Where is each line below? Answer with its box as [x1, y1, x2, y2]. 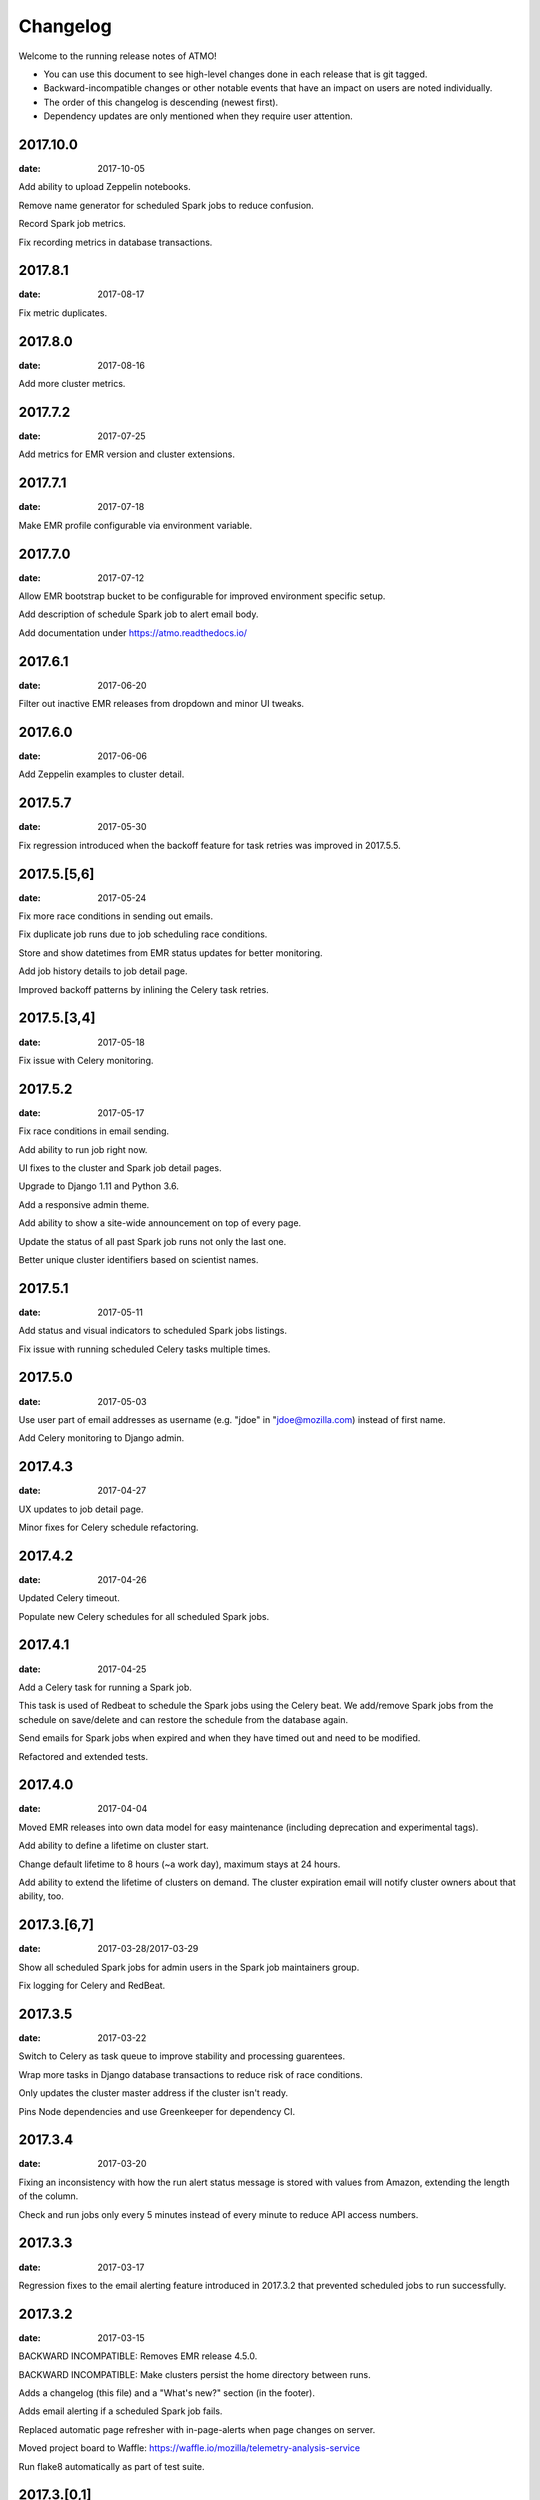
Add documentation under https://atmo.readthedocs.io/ [18, 626, 248, 639]
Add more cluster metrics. [18, 378, 126, 390]
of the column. [18, 2190, 79, 2202]
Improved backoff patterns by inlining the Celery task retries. [18, 983, 269, 995]
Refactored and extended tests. [18, 1750, 149, 1762]
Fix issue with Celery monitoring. [18, 1054, 154, 1066]
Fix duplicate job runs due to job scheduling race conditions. [18, 928, 268, 940]
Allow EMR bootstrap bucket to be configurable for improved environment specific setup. [18, 590, 386, 602]
